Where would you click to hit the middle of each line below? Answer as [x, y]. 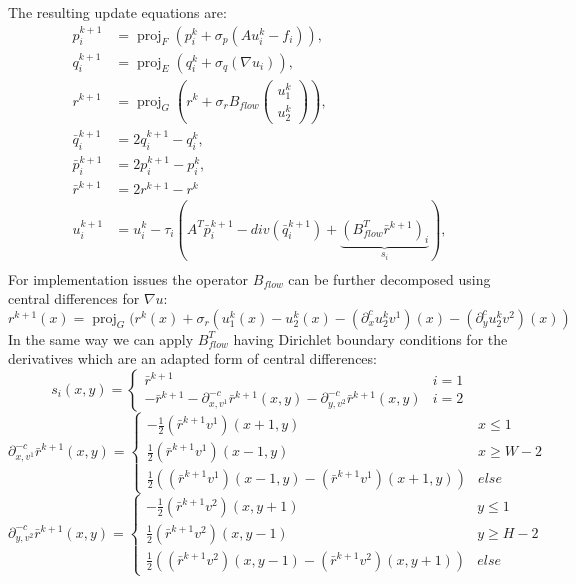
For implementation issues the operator [128, 278]
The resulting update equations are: [117, 12]
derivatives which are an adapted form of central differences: [192, 358]
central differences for [74, 298]
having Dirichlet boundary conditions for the [370, 338]
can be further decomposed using [389, 278]
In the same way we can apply [101, 338]
